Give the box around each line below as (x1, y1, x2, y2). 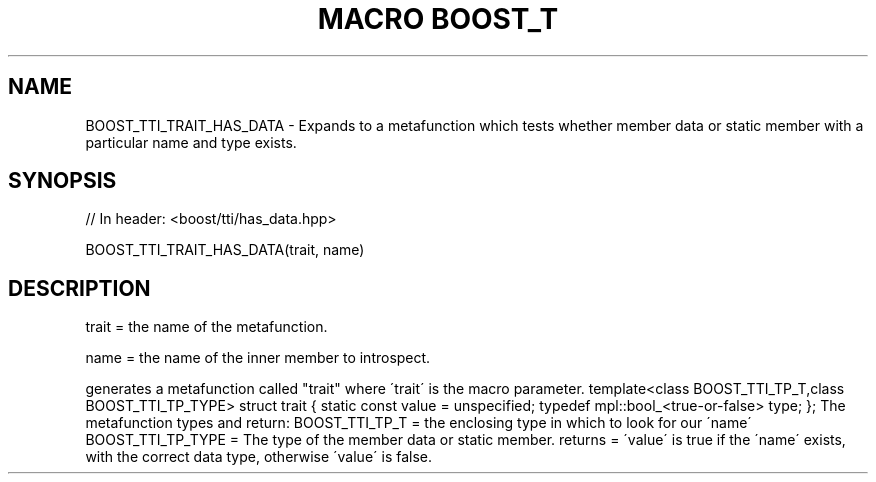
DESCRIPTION (8, 275, 151, 301)
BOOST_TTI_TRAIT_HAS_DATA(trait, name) (85, 241, 365, 259)
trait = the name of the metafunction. (85, 318, 328, 336)
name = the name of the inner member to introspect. (85, 349, 431, 367)
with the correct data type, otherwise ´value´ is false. (85, 448, 433, 466)
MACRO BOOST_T (317, 2, 559, 36)
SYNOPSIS (8, 168, 117, 194)
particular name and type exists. (85, 133, 297, 151)
